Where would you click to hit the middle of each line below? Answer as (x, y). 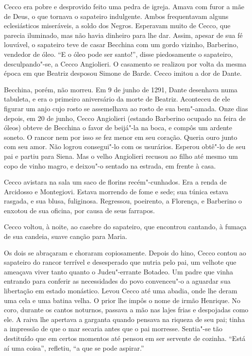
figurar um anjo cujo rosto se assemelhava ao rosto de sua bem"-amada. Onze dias (126, 108)
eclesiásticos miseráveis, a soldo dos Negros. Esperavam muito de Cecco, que (117, 25)
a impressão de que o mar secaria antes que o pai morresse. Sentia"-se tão (113, 329)
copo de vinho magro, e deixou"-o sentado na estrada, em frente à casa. (110, 165)
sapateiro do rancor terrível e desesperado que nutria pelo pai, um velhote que (120, 262)
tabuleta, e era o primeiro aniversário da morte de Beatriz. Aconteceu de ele (117, 99)
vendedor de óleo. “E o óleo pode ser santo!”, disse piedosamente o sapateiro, (118, 54)
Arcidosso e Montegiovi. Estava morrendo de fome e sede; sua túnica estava (116, 191)
